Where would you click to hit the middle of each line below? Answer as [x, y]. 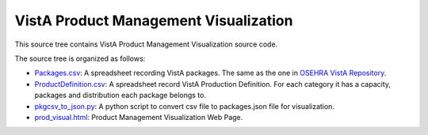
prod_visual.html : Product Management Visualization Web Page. [139, 117]
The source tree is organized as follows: [80, 58]
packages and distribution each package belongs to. [120, 96]
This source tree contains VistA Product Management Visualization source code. [146, 44]
